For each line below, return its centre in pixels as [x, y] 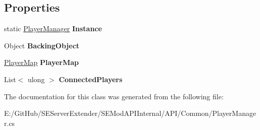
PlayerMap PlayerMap [42, 62]
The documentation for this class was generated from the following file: [114, 96]
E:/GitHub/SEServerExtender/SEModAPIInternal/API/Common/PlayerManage [130, 113]
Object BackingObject [42, 45]
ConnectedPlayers [91, 79]
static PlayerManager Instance [53, 28]
